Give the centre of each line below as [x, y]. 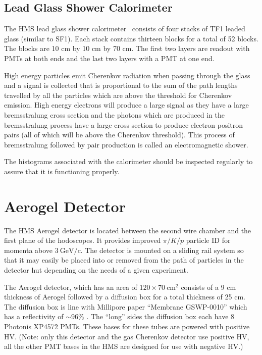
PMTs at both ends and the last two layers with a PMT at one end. [109, 58]
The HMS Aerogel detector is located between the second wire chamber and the [128, 230]
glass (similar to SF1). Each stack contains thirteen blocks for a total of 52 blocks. [131, 38]
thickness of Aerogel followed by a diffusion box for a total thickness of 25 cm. [125, 297]
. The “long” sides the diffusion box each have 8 [161, 316]
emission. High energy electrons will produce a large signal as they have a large [126, 105]
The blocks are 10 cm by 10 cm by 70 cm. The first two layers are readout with [127, 48]
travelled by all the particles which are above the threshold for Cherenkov [118, 95]
